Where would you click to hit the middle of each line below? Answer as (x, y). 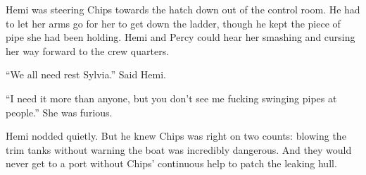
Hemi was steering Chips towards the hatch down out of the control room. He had (183, 9)
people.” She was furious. (59, 112)
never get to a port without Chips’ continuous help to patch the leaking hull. (171, 163)
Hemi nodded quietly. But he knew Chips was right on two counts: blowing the (176, 136)
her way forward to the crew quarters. (88, 50)
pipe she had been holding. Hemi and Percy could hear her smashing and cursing (181, 37)
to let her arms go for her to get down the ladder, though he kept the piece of (173, 23)
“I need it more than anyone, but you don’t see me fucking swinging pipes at (171, 98)
